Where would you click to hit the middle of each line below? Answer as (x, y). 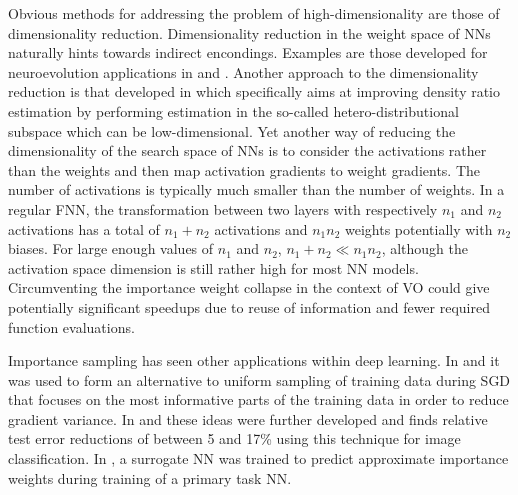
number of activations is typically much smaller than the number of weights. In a (256, 189)
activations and (261, 228)
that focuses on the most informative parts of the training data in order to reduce (258, 399)
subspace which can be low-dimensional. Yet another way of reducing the (232, 130)
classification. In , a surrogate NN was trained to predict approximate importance (258, 458)
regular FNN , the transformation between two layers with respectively (223, 208)
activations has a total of (84, 228)
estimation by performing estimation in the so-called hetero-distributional (233, 110)
